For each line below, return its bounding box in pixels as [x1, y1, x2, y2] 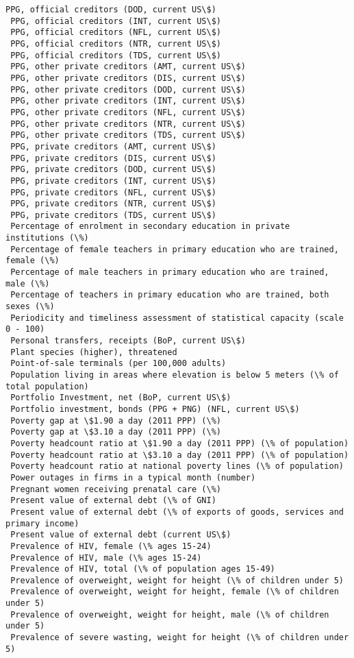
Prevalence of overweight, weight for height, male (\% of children [10, 609, 329, 620]
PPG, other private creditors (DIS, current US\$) [10, 73, 246, 83]
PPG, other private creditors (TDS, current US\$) [10, 130, 246, 141]
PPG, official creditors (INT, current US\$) [10, 16, 221, 26]
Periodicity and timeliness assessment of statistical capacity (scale [10, 313, 344, 323]
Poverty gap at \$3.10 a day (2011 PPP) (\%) [10, 427, 221, 437]
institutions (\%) [5, 233, 89, 243]
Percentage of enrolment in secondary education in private [10, 221, 290, 232]
